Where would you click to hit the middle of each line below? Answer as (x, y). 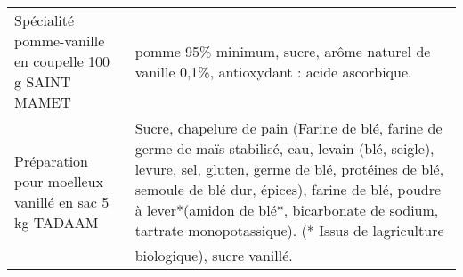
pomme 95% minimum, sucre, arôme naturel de (283, 51)
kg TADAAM (57, 222)
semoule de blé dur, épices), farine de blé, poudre (288, 189)
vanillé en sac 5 (62, 202)
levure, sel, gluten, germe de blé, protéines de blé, (289, 169)
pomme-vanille (60, 41)
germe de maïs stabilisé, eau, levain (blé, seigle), (284, 148)
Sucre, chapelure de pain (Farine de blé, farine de (288, 128)
